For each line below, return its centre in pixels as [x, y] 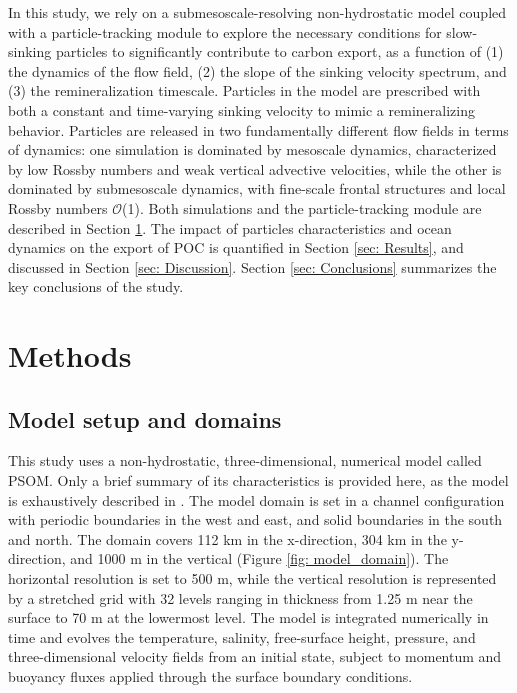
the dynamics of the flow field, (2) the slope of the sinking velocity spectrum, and [257, 70]
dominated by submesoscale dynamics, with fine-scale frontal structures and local [257, 188]
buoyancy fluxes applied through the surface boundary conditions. [210, 676]
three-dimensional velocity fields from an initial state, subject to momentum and [255, 656]
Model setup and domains [145, 418]
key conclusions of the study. [96, 286]
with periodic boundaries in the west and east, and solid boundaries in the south [255, 519]
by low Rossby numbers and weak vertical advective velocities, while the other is [255, 168]
